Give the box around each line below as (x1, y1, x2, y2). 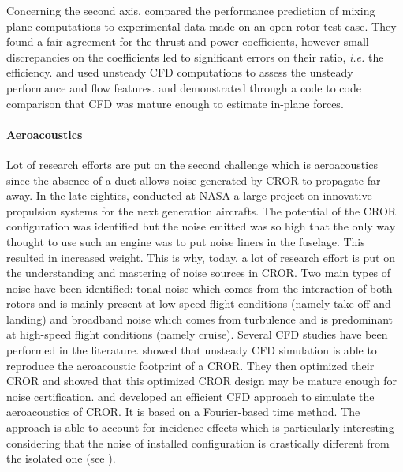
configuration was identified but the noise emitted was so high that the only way (6, 218, 396, 234)
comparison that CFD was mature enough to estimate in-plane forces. (6, 95, 344, 111)
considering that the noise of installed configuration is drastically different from (6, 434, 390, 451)
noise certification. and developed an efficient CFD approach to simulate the (6, 388, 375, 404)
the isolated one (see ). (6, 450, 116, 466)
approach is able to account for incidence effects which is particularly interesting (6, 419, 394, 436)
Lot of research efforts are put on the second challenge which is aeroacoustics (6, 155, 378, 172)
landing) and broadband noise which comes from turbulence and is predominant (6, 310, 394, 327)
